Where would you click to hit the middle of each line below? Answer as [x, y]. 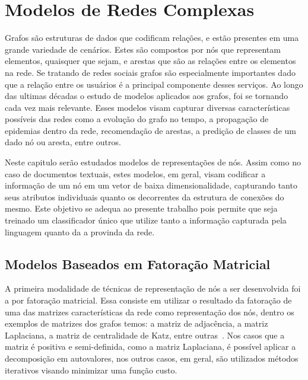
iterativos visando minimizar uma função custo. [91, 370]
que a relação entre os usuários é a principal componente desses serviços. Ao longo [154, 84]
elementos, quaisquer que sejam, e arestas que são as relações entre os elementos [150, 61]
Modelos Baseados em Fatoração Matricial [138, 264]
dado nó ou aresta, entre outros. [63, 142]
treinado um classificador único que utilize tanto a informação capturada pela [146, 220]
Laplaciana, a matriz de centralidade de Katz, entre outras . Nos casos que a [145, 335]
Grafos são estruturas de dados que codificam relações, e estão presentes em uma [152, 38]
